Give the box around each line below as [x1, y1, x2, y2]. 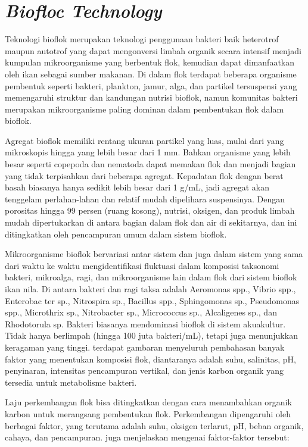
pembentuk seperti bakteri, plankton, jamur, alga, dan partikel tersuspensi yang [5, 79, 297, 92]
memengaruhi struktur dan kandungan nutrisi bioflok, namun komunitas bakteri [5, 91, 298, 104]
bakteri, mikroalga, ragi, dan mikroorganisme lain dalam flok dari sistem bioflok [5, 271, 297, 283]
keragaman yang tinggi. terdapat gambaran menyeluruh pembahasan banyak [5, 340, 285, 353]
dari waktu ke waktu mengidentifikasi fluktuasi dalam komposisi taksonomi [5, 259, 279, 271]
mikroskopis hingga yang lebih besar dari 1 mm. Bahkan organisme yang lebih [5, 146, 291, 158]
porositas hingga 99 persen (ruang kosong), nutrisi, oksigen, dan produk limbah [5, 204, 295, 217]
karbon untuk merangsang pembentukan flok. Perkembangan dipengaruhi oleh [5, 407, 291, 420]
